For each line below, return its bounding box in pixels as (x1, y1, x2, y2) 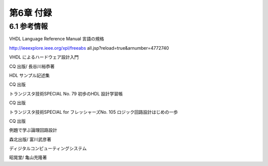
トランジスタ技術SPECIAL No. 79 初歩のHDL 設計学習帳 (9, 90, 123, 96)
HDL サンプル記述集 (9, 72, 50, 78)
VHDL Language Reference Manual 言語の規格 (9, 36, 104, 42)
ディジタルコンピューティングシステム (9, 146, 87, 152)
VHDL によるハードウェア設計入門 (9, 54, 79, 60)
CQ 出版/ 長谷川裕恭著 (9, 63, 55, 69)
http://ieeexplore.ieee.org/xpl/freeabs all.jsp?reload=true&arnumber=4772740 (9, 45, 169, 51)
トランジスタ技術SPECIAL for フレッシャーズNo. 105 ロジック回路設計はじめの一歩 (9, 109, 178, 115)
